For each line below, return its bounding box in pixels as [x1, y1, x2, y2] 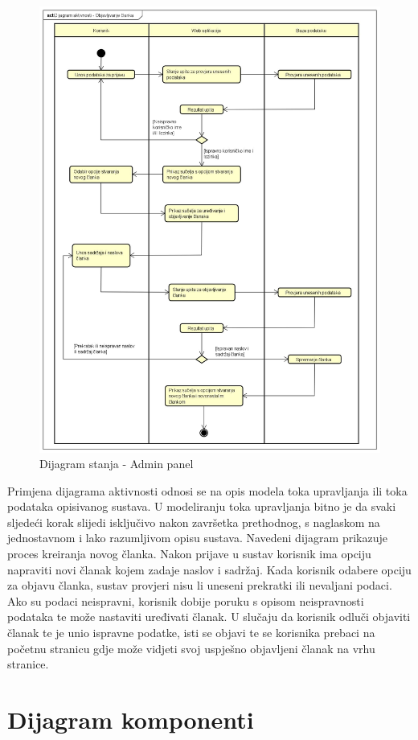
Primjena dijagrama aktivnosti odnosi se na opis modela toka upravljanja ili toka [7, 482, 408, 499]
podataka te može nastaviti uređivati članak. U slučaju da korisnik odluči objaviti [7, 608, 411, 625]
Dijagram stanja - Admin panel [39, 455, 194, 472]
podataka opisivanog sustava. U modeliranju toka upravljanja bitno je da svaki [7, 498, 396, 515]
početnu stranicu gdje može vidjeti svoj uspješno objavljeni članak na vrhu [7, 639, 375, 656]
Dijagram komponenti [7, 703, 254, 735]
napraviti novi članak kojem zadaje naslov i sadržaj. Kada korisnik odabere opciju [7, 561, 412, 578]
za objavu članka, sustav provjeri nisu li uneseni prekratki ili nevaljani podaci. [7, 577, 392, 594]
